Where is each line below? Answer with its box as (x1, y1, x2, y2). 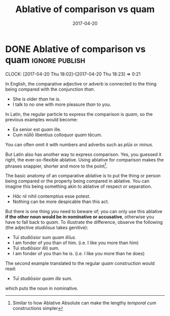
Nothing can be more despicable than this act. (12, 199, 109, 205)
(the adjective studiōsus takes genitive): (5, 224, 89, 231)
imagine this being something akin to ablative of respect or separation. (5, 183, 152, 189)
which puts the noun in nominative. (5, 285, 78, 292)
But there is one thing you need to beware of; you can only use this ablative (5, 209, 163, 215)
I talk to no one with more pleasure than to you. (12, 101, 111, 107)
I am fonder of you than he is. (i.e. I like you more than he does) (12, 251, 145, 257)
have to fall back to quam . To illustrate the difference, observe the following (5, 219, 163, 225)
